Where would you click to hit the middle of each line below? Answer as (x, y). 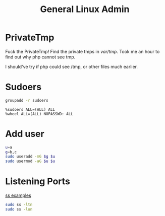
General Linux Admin (85, 9)
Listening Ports (38, 182)
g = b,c (11, 152)
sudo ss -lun (19, 209)
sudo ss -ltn (19, 205)
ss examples (18, 195)
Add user (25, 134)
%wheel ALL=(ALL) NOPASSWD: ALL (39, 114)
